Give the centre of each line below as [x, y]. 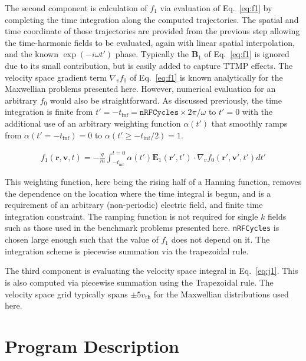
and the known [32, 54]
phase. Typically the [152, 54]
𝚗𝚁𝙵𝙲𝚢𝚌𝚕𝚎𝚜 [159, 113]
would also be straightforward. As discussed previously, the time [166, 100]
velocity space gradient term [56, 77]
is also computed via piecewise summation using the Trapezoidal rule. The [139, 282]
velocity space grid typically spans [66, 294]
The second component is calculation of [76, 8]
